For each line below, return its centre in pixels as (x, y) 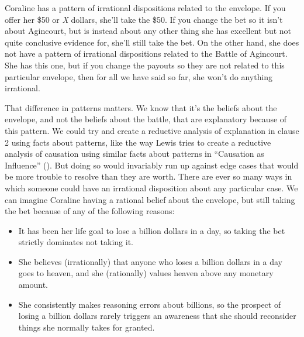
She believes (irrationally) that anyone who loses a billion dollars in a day (150, 261)
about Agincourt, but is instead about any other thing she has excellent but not (148, 31)
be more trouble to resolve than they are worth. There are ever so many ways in (148, 176)
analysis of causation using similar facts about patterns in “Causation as (134, 154)
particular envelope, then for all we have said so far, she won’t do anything (139, 76)
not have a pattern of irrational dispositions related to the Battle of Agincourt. (146, 54)
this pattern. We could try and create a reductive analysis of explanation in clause (152, 130)
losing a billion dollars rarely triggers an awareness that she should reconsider (157, 316)
